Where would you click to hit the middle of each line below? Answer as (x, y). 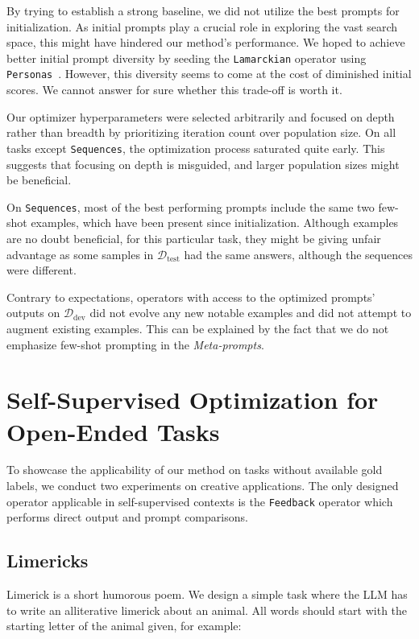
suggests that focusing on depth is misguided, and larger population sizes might (203, 164)
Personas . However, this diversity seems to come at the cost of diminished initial (209, 74)
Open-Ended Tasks (113, 431)
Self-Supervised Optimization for (193, 400)
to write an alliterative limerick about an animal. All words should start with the (207, 610)
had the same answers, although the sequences (298, 254)
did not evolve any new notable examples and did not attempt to (251, 313)
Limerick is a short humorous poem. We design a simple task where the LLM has (207, 594)
